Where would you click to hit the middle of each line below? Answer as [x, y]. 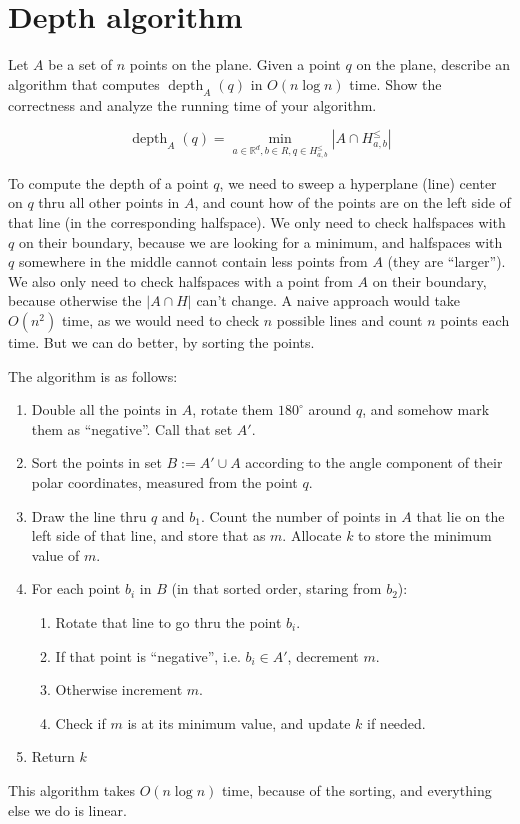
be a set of [80, 64]
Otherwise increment [119, 689]
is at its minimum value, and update [239, 722]
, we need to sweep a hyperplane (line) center [358, 182]
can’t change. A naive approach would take [328, 300]
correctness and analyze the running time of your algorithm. [192, 104]
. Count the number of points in [298, 515]
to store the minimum [425, 535]
